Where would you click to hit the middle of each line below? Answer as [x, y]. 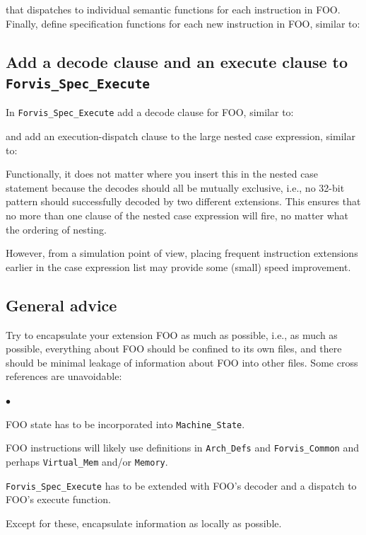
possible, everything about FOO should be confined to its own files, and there [174, 349]
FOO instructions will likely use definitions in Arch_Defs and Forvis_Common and [182, 448]
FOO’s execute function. [58, 499]
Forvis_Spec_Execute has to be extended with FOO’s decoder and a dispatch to [181, 485]
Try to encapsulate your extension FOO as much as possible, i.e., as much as [172, 334]
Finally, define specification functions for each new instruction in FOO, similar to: [183, 23]
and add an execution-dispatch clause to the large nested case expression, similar [181, 136]
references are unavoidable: [64, 376]
